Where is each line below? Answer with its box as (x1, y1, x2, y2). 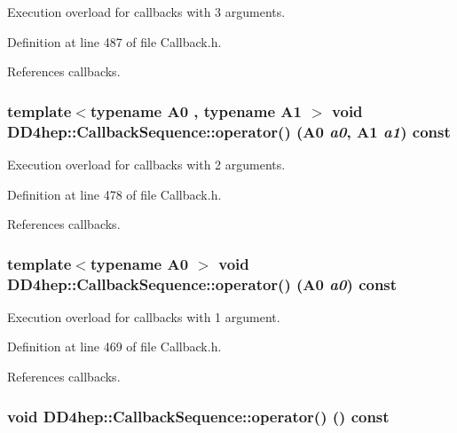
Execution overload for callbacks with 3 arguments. (7, 3, 286, 20)
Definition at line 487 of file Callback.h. (7, 32, 222, 51)
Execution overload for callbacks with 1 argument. (7, 307, 280, 326)
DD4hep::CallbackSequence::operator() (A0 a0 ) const (7, 272, 398, 295)
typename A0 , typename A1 (90, 99, 302, 122)
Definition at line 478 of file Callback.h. (7, 185, 222, 203)
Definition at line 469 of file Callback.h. (7, 337, 222, 356)
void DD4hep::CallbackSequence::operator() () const (7, 405, 390, 427)
